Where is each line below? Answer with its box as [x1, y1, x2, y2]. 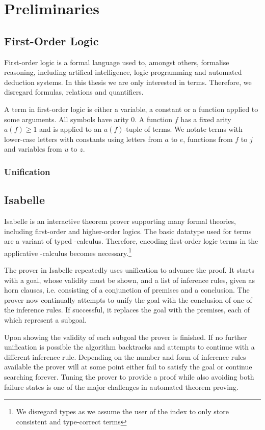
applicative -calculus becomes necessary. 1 [4, 246, 131, 258]
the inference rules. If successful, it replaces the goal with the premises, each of [4, 304, 250, 315]
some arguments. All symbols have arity [4, 113, 129, 124]
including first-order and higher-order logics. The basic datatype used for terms [4, 225, 252, 236]
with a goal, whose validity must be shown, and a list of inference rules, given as [4, 274, 255, 285]
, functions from [183, 133, 233, 144]
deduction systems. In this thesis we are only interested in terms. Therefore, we [4, 76, 252, 87]
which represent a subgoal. [4, 314, 87, 325]
